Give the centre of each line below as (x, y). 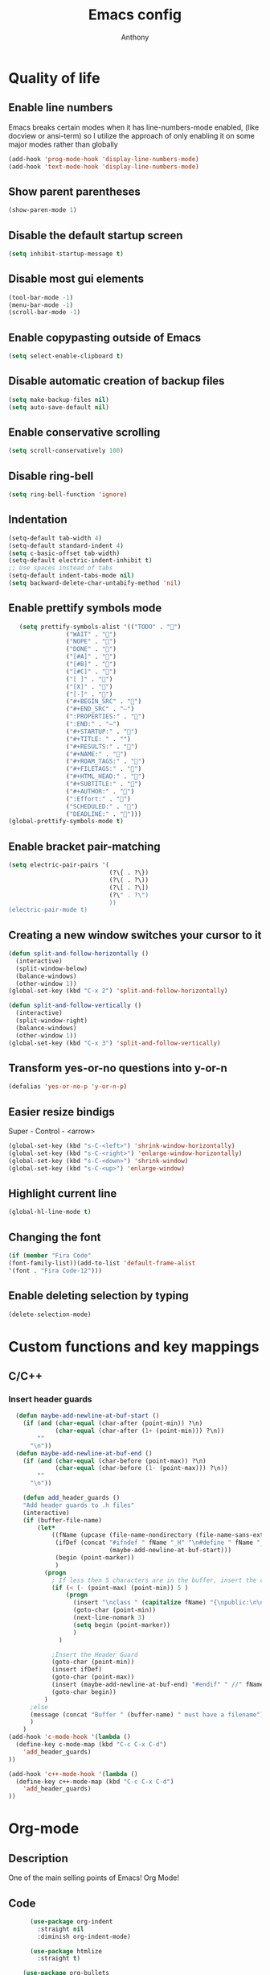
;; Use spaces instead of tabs (61, 568)
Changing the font (55, 1237)
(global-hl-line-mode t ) (50, 1212)
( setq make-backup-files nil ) (59, 400)
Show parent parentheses (74, 191)
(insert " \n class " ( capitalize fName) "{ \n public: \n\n (168, 1603)
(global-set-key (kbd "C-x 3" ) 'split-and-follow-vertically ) (115, 1043)
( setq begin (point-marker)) (122, 1625)
